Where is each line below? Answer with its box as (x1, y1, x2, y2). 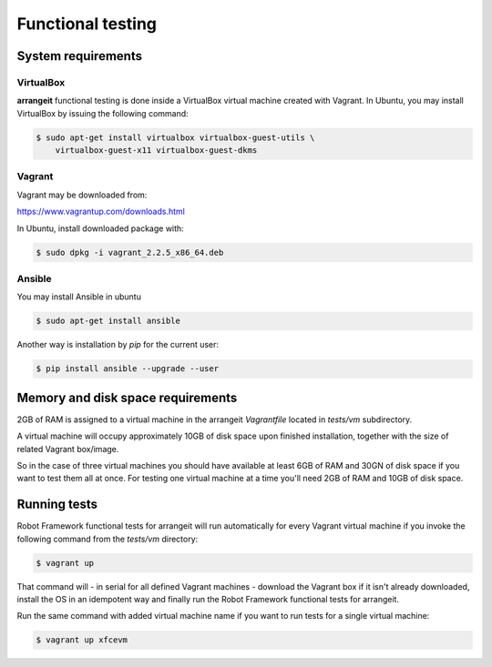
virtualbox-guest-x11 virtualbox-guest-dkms (55, 146, 258, 156)
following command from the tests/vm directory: (16, 533, 199, 544)
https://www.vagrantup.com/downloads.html (16, 206, 186, 217)
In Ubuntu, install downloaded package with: (16, 223, 184, 234)
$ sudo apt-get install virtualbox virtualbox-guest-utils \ (36, 132, 315, 143)
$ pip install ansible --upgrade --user (36, 364, 219, 374)
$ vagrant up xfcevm (36, 635, 128, 645)
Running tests (16, 497, 98, 512)
